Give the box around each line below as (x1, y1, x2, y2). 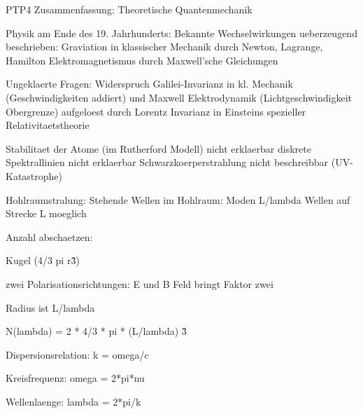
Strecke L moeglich (6, 206, 87, 221)
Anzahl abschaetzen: (6, 229, 93, 244)
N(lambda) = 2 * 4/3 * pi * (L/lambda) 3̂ (6, 324, 187, 338)
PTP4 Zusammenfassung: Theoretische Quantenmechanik (6, 2, 252, 16)
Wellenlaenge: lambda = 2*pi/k (6, 394, 141, 408)
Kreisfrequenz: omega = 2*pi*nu (6, 371, 145, 385)
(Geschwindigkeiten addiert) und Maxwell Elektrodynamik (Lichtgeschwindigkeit (6, 90, 353, 104)
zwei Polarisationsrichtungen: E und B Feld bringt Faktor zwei (6, 276, 273, 291)
